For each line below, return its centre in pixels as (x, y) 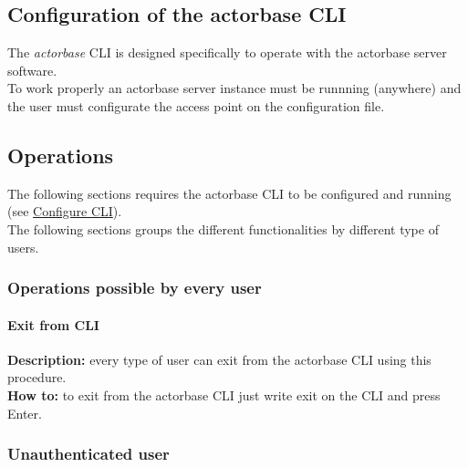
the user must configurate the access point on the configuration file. (196, 105)
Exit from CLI (53, 324)
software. (32, 70)
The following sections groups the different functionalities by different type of (223, 228)
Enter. (25, 413)
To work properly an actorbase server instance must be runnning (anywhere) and (234, 88)
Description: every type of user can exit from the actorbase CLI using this (219, 359)
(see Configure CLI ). (65, 211)
